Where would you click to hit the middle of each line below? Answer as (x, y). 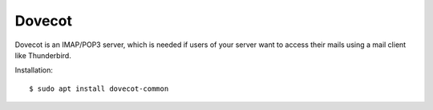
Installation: (34, 70)
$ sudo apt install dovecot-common (99, 88)
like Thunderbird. (43, 55)
